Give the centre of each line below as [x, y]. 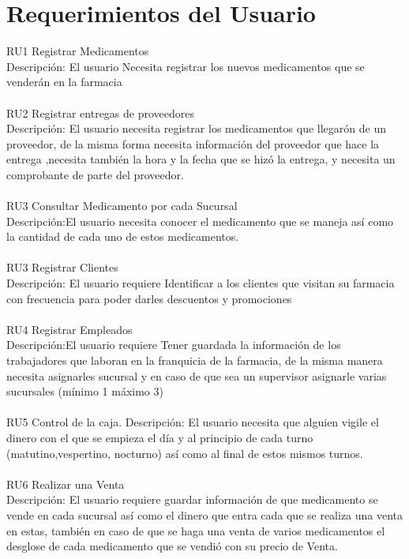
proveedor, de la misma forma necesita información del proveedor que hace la [193, 143]
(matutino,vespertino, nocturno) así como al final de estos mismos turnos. [185, 453]
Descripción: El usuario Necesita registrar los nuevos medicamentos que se [186, 66]
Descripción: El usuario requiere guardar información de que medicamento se [192, 499]
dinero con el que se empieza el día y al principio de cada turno [160, 437]
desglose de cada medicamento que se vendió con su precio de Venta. [172, 546]
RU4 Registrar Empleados [69, 329]
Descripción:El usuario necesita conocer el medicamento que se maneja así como [200, 221]
